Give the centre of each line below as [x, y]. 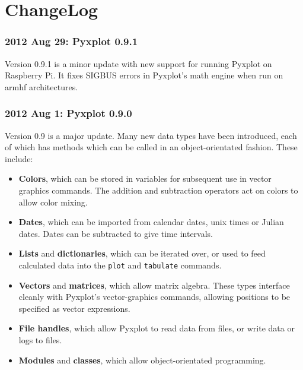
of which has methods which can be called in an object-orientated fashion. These [151, 147]
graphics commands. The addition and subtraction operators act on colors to [158, 190]
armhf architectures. [42, 86]
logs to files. [40, 339]
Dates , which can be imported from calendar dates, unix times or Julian [151, 222]
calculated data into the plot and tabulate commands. [120, 265]
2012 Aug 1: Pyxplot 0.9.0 [68, 113]
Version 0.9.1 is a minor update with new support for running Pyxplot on [138, 63]
